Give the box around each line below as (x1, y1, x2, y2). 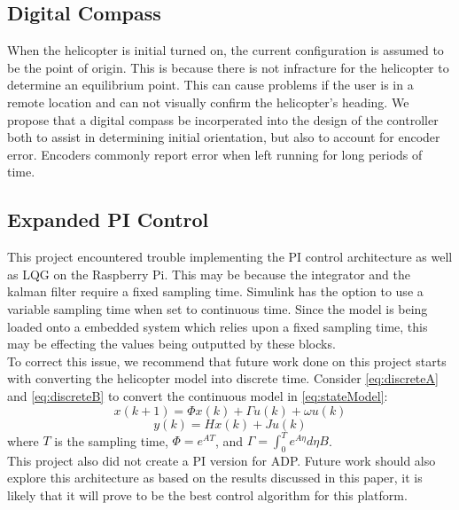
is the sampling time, (54, 431, 168, 449)
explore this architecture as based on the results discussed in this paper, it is (7, 468, 423, 487)
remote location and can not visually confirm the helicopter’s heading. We (7, 92, 409, 111)
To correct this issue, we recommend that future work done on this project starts (7, 351, 447, 370)
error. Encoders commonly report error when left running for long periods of (7, 145, 423, 163)
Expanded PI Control (7, 206, 209, 233)
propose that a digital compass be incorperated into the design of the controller (7, 110, 439, 129)
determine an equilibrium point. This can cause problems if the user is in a (7, 75, 414, 94)
